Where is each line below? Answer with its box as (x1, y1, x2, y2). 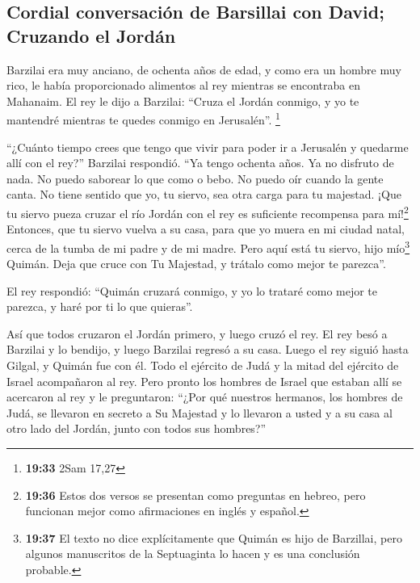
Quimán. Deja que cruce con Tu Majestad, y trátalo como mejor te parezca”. (6, 255, 386, 272)
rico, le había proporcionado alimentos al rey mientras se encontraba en (6, 77, 360, 94)
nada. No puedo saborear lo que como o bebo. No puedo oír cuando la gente (6, 170, 384, 187)
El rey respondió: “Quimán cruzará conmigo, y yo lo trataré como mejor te (6, 282, 378, 299)
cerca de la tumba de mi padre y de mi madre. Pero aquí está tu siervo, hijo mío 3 (6, 237, 410, 256)
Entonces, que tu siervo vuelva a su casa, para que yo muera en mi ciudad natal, (6, 220, 405, 237)
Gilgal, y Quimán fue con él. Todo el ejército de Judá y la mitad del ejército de (6, 357, 399, 374)
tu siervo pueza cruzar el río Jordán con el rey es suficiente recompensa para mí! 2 (6, 203, 409, 221)
